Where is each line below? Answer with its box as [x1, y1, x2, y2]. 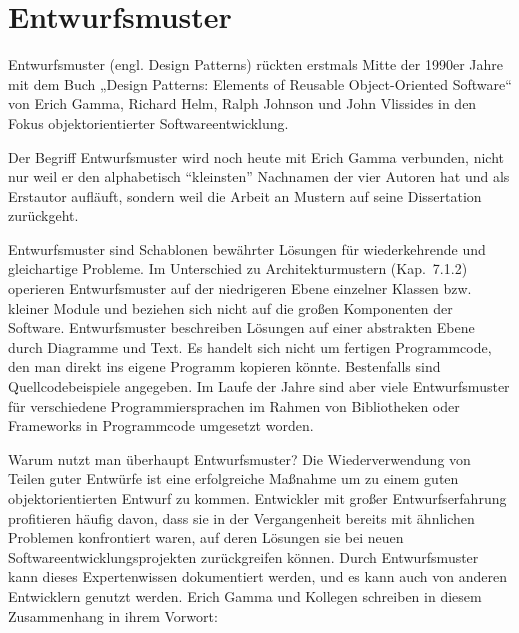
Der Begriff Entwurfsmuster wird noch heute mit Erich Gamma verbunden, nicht [8, 146, 504, 167]
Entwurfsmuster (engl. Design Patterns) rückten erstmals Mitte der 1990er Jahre [8, 54, 504, 75]
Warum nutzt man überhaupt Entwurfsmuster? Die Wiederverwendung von [8, 448, 471, 469]
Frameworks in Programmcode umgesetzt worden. [8, 415, 314, 436]
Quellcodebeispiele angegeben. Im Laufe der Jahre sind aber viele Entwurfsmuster [8, 376, 510, 397]
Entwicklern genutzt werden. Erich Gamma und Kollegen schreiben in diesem [8, 585, 482, 606]
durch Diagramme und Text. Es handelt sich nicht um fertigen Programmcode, [8, 336, 492, 357]
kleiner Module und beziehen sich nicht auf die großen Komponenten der [8, 297, 453, 318]
